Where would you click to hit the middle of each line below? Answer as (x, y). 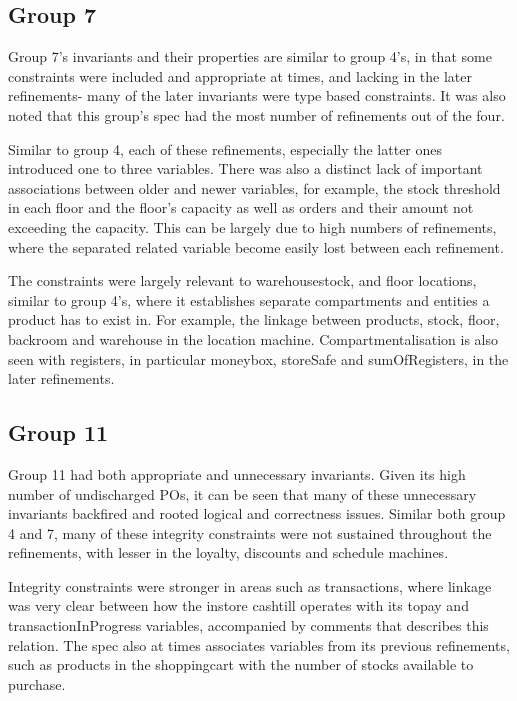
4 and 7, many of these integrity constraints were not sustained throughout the (250, 532)
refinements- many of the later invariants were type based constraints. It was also (257, 95)
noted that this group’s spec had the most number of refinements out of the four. (256, 114)
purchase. (37, 683)
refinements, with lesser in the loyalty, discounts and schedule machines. (228, 552)
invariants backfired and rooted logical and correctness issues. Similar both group (257, 513)
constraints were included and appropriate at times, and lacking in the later (240, 75)
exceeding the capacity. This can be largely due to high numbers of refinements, (252, 226)
